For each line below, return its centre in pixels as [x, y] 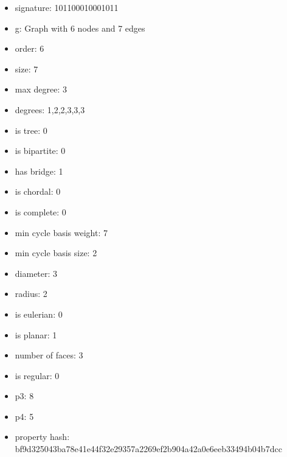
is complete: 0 [40, 211]
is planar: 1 [36, 334]
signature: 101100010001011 [67, 7]
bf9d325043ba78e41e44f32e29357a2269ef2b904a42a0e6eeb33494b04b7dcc [148, 449]
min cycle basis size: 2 [56, 253]
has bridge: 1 [39, 171]
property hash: [42, 437]
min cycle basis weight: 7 [61, 232]
